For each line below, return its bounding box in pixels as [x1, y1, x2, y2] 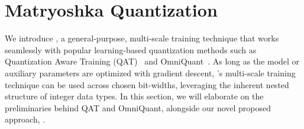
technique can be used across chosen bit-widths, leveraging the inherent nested [5, 78, 289, 91]
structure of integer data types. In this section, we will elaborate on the [5, 90, 264, 102]
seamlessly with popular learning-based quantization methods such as [5, 43, 257, 56]
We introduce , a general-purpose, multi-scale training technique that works [5, 32, 279, 44]
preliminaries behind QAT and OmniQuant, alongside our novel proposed [5, 101, 271, 114]
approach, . [5, 113, 46, 125]
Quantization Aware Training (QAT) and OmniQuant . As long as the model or [5, 55, 300, 67]
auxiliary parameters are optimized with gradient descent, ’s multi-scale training [5, 66, 296, 79]
